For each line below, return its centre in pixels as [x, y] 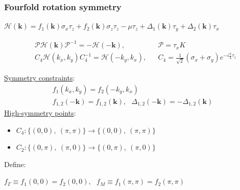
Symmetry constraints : [40, 77]
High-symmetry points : [40, 113]
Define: [15, 164]
